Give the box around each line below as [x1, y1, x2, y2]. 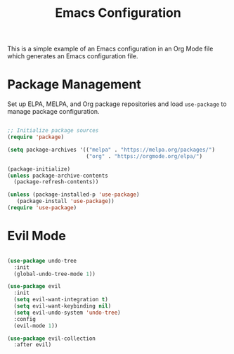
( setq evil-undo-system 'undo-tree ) [13, 309, 121, 316]
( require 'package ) [7, 133, 65, 140]
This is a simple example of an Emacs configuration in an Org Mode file [7, 44, 214, 53]
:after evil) [13, 341, 52, 348]
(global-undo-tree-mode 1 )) [13, 270, 96, 277]
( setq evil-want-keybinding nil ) [13, 303, 112, 310]
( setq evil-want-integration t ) [13, 296, 109, 303]
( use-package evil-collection [7, 335, 96, 342]
